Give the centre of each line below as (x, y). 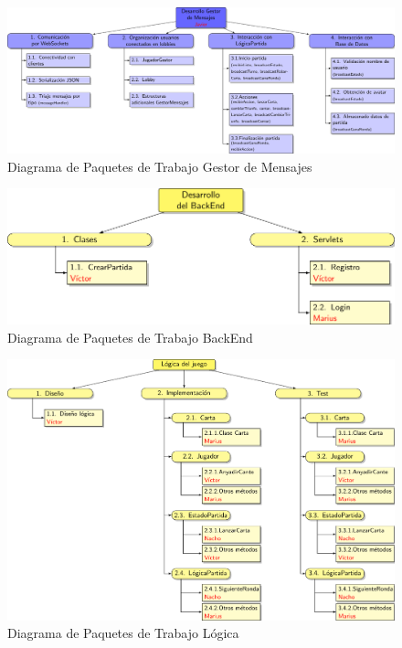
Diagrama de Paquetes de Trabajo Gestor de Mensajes (160, 166)
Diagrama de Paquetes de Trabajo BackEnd (130, 337)
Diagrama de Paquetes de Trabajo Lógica (123, 633)
